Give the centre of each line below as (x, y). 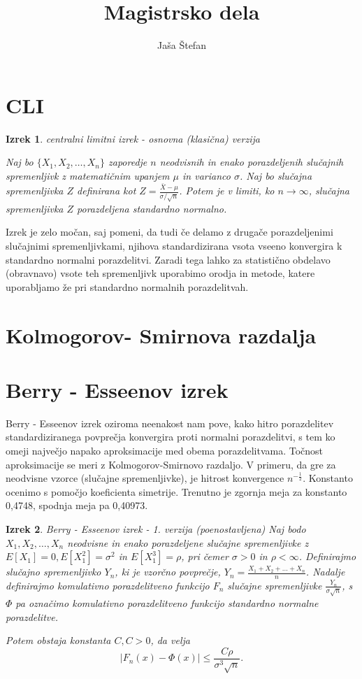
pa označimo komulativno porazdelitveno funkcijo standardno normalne (167, 602)
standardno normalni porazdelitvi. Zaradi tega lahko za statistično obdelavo (168, 259)
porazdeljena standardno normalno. (152, 208)
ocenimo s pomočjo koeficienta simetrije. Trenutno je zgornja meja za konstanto (176, 491)
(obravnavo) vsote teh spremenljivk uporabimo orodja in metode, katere (160, 273)
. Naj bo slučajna (276, 175)
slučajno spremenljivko (53, 572)
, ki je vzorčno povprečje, (168, 572)
